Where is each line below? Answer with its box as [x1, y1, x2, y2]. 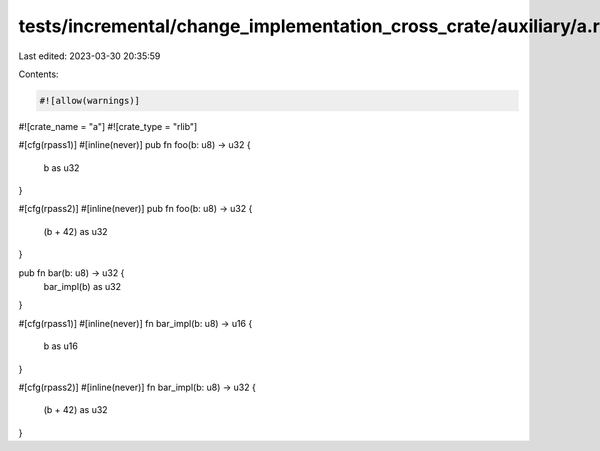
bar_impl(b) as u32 [43, 281, 122, 293]
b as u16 [43, 340, 79, 352]
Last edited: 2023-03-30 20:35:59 [18, 50, 161, 62]
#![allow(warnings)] [39, 95, 140, 106]
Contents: [18, 68, 59, 80]
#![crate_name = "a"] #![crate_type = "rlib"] [18, 120, 198, 132]
